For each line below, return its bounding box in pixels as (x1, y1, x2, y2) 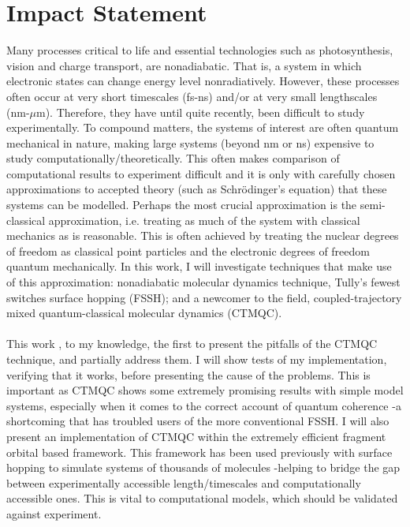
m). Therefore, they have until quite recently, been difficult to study (36, 103, 365, 120)
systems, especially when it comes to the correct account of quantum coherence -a (6, 397, 401, 413)
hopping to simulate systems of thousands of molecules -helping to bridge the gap (6, 459, 401, 476)
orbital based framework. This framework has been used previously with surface (6, 443, 393, 460)
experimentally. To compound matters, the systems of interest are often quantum (6, 119, 399, 136)
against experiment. (6, 505, 102, 521)
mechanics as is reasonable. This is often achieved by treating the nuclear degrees (6, 227, 399, 244)
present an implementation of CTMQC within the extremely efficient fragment (6, 428, 386, 444)
